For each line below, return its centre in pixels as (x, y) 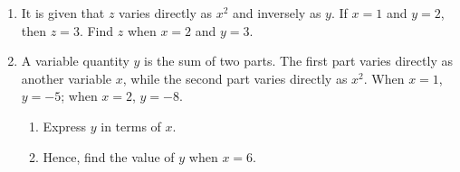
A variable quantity (75, 61)
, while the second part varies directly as (235, 78)
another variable (67, 78)
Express (65, 126)
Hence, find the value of (109, 156)
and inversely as (277, 13)
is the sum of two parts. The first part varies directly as (298, 61)
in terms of (131, 126)
